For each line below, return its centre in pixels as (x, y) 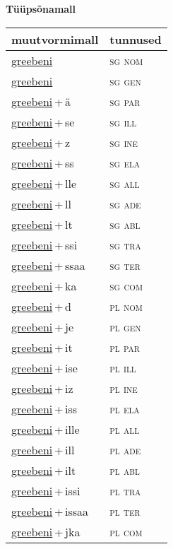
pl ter (125, 511)
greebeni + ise (44, 367)
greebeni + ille (46, 429)
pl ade (125, 449)
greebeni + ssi (44, 244)
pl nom (126, 306)
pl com (126, 531)
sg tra (125, 244)
